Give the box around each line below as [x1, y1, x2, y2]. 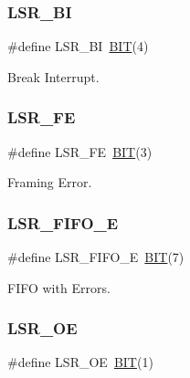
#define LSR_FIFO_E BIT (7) [7, 247, 185, 267]
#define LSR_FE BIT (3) [7, 142, 153, 161]
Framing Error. [7, 173, 92, 192]
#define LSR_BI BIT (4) [7, 37, 149, 56]
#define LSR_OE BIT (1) [7, 352, 153, 372]
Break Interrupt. [7, 67, 100, 86]
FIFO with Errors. [7, 278, 111, 297]
